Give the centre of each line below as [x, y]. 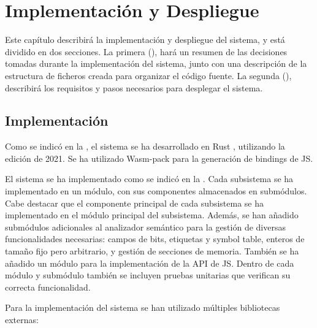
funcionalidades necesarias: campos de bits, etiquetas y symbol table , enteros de [155, 239]
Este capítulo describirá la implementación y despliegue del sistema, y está [145, 40]
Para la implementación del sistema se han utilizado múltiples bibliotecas [143, 307]
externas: [22, 320]
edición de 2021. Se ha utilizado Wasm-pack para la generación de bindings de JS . [159, 158]
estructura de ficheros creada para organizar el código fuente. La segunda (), [148, 75]
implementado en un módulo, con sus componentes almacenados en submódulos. [156, 191]
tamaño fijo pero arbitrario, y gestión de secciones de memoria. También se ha [152, 251]
